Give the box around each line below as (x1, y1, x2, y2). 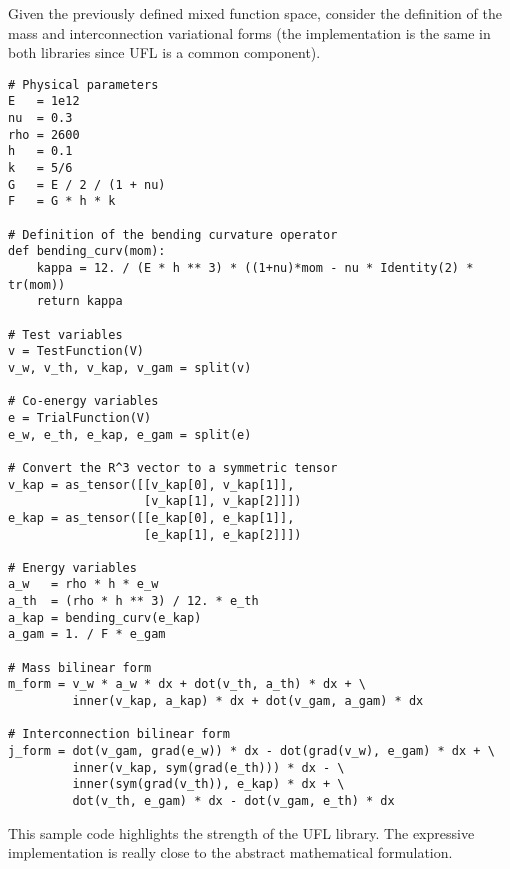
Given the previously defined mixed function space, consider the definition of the (8, 3, 502, 23)
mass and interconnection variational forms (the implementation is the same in (8, 22, 491, 43)
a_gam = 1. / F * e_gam (8, 627, 166, 642)
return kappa (36, 294, 123, 309)
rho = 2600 (8, 127, 80, 142)
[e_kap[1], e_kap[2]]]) (144, 527, 302, 542)
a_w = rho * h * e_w (8, 577, 159, 592)
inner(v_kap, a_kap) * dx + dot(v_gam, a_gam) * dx (72, 694, 424, 709)
